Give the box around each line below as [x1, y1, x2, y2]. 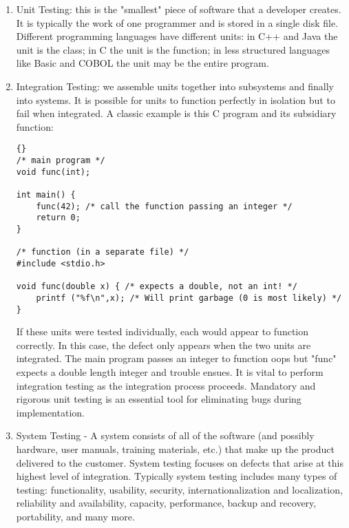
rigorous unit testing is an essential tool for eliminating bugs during [16, 392, 302, 406]
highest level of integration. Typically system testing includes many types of [16, 469, 337, 483]
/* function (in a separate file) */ [16, 247, 189, 257]
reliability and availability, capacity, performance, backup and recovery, [16, 496, 317, 510]
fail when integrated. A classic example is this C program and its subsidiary [16, 106, 337, 120]
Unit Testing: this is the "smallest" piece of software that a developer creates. [16, 2, 341, 16]
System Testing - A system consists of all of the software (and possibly [16, 428, 315, 443]
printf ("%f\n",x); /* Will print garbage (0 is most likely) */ [36, 293, 342, 303]
